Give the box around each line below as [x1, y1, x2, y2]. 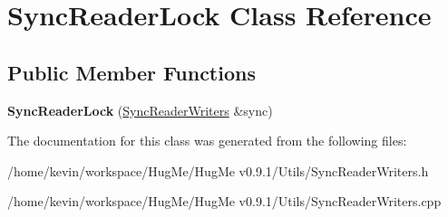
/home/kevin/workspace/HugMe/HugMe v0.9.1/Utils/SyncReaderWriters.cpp [7, 192, 442, 211]
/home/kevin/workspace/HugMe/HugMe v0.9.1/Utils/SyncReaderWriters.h [7, 161, 429, 180]
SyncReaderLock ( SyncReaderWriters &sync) [7, 100, 273, 119]
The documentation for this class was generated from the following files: [7, 131, 407, 150]
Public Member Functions [7, 58, 256, 86]
